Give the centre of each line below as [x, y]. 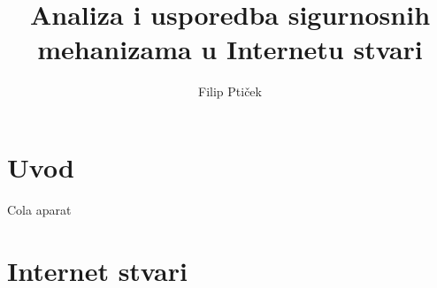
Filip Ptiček [230, 91]
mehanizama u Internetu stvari [230, 49]
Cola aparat [39, 209]
